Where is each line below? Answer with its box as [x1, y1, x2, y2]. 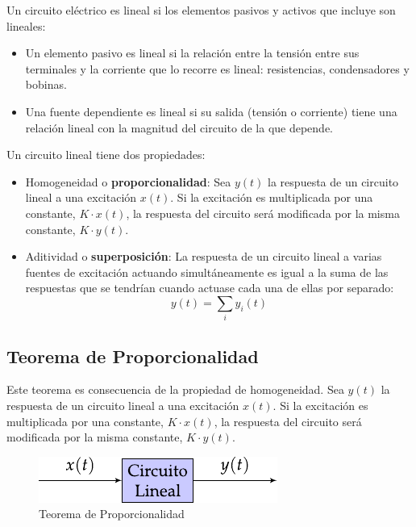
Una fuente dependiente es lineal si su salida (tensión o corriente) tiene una [25, 102, 397, 119]
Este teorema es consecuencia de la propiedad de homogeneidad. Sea [6, 381, 344, 398]
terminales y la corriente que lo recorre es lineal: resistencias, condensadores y [25, 60, 410, 77]
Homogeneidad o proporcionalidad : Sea [25, 173, 231, 190]
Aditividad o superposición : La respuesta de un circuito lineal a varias [25, 248, 382, 265]
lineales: [6, 17, 46, 34]
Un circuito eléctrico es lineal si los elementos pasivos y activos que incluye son [6, 2, 396, 18]
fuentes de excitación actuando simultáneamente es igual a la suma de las [25, 263, 389, 280]
